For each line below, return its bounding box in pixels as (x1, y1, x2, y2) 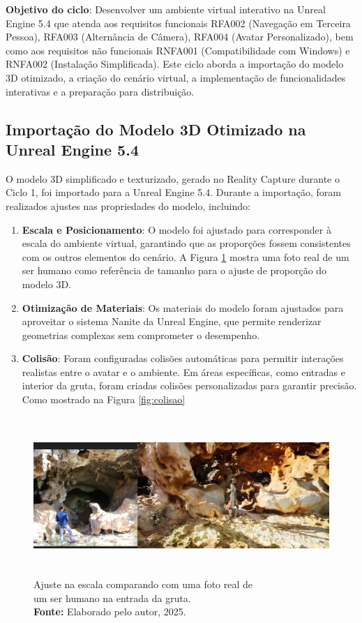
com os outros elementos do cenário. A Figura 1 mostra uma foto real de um (22, 249, 349, 264)
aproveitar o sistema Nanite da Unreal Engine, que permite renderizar (22, 314, 322, 329)
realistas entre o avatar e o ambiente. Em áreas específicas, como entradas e (22, 364, 345, 379)
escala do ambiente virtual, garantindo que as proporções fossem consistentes (22, 236, 351, 250)
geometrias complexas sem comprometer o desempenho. (22, 327, 260, 342)
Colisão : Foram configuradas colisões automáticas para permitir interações (22, 351, 344, 366)
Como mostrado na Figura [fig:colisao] (22, 392, 186, 407)
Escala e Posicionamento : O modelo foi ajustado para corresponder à (22, 222, 331, 237)
